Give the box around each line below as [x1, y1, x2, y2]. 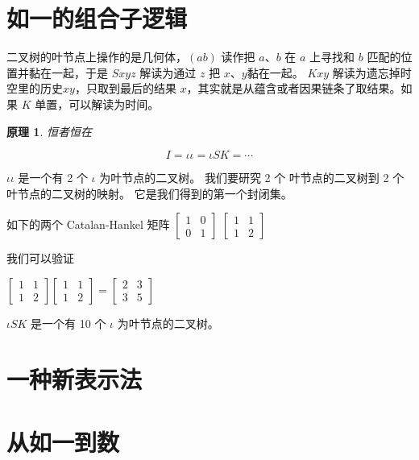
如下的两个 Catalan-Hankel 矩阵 [6, 216, 170, 233]
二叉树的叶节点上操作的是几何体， [6, 48, 187, 65]
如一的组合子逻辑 [6, 2, 188, 35]
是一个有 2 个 [18, 169, 88, 186]
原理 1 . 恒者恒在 [6, 122, 92, 139]
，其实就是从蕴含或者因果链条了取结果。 [186, 80, 401, 97]
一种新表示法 [6, 362, 143, 395]
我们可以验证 [6, 250, 74, 267]
